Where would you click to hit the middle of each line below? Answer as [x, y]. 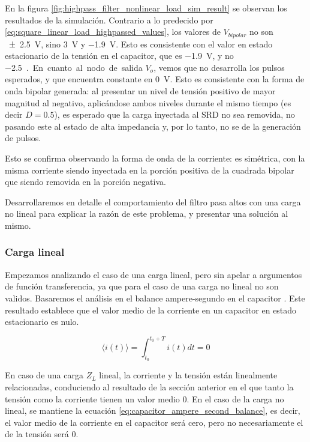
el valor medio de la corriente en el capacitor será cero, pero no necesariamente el [154, 422]
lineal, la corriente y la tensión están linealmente [188, 375]
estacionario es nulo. [42, 322]
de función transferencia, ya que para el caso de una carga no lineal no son [142, 286]
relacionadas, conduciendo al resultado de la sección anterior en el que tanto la [149, 387]
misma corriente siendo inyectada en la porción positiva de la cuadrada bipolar [150, 170]
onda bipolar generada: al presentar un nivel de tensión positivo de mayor [140, 91]
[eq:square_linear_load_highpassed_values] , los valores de [113, 32]
